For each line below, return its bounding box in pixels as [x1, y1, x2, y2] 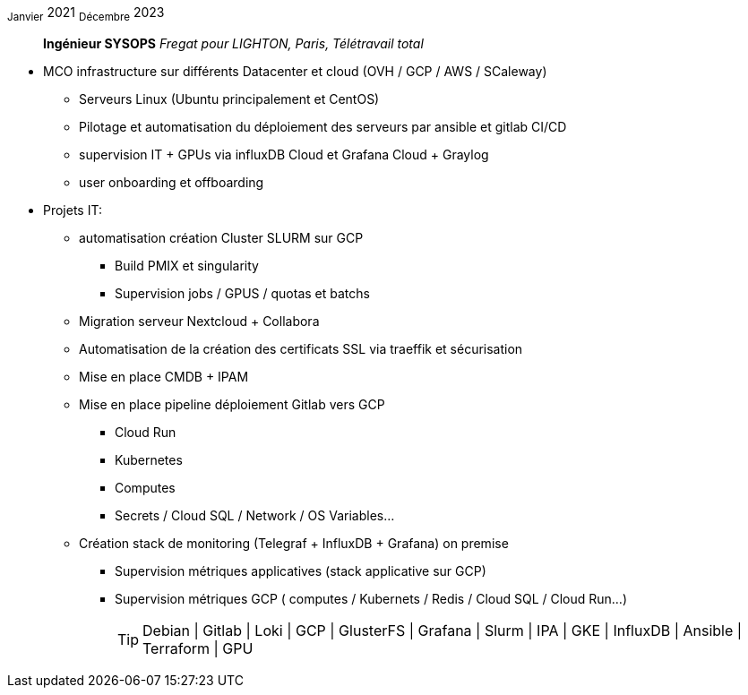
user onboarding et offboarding [79, 174, 264, 190]
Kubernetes [115, 451, 183, 468]
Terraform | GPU [142, 639, 254, 657]
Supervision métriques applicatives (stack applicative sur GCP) [115, 562, 486, 579]
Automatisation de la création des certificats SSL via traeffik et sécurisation [79, 340, 523, 356]
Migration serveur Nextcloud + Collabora [79, 313, 320, 329]
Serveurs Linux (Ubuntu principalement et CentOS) [79, 90, 380, 107]
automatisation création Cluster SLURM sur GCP [79, 229, 364, 245]
